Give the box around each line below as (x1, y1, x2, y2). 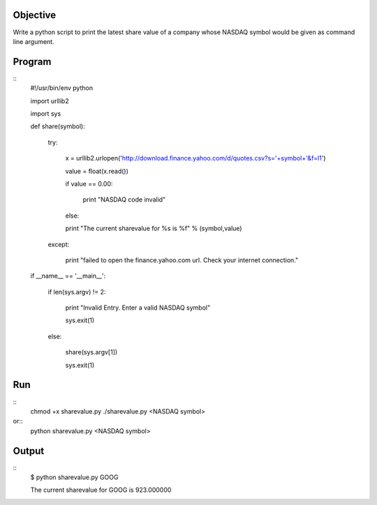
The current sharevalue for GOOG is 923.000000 (30, 485, 172, 495)
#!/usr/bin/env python (30, 84, 94, 92)
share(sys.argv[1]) (65, 348, 118, 356)
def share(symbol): (30, 122, 85, 130)
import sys (30, 109, 61, 118)
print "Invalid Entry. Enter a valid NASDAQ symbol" (65, 303, 211, 312)
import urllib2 (30, 96, 69, 105)
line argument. (13, 37, 55, 45)
